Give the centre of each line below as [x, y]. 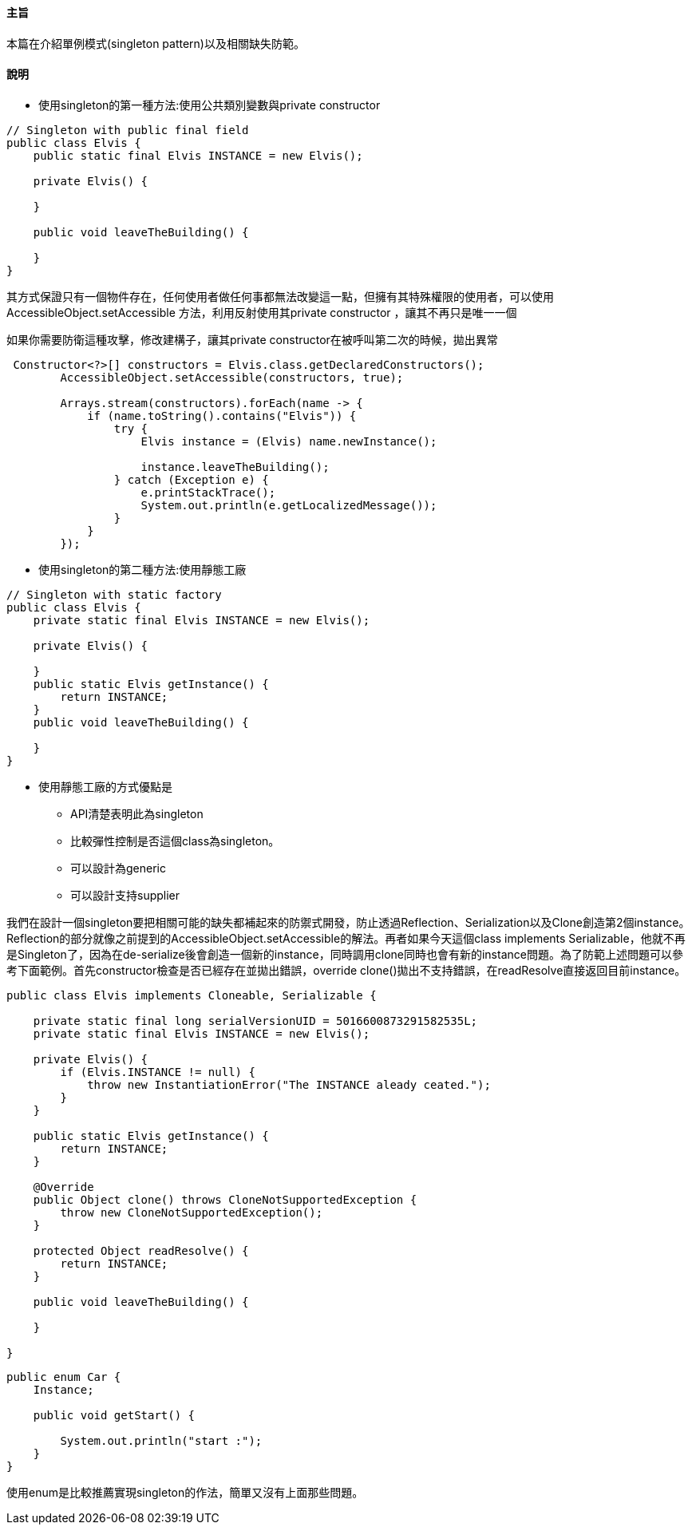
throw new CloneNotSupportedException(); [192, 1212]
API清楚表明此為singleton [137, 813]
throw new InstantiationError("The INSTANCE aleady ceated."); [289, 1084]
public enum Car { [64, 1377]
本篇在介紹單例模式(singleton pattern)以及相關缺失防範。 [156, 43]
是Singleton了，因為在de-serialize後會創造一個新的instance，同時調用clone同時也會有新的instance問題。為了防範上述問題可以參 [345, 954]
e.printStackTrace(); [208, 492]
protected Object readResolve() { [141, 1250]
